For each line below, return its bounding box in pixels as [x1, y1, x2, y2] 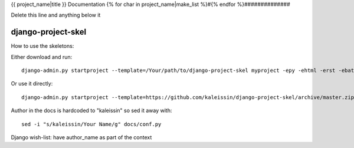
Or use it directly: [11, 80, 53, 87]
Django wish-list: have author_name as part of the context [11, 134, 152, 141]
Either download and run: [11, 53, 73, 60]
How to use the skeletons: [11, 42, 74, 50]
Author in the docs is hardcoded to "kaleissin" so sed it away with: [11, 107, 172, 114]
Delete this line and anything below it [11, 12, 101, 19]
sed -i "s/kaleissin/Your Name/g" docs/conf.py [21, 121, 162, 127]
